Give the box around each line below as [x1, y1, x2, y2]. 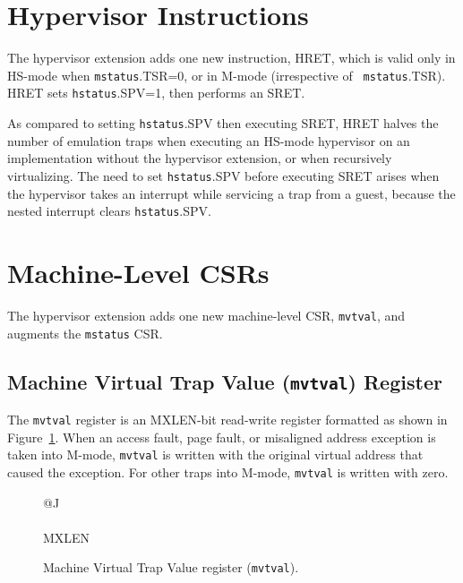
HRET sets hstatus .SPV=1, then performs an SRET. [7, 83, 305, 102]
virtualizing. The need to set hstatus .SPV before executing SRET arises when [7, 166, 440, 184]
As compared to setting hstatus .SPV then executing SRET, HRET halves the [7, 114, 439, 133]
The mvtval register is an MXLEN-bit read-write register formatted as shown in [7, 410, 448, 428]
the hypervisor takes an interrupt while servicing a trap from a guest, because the [7, 184, 456, 202]
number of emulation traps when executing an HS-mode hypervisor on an [7, 131, 410, 150]
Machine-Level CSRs [7, 253, 270, 290]
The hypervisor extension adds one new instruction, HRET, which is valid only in [7, 48, 456, 67]
